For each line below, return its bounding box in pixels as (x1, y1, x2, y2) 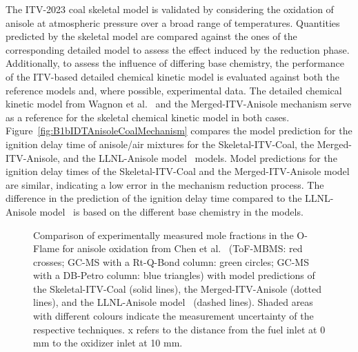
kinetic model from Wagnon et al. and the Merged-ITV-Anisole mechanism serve (6, 96, 352, 111)
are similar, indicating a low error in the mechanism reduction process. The (6, 177, 324, 191)
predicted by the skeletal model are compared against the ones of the (6, 29, 297, 43)
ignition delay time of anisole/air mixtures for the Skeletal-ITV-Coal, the (6, 136, 315, 151)
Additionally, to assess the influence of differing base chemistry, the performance (6, 56, 345, 70)
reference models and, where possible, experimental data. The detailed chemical (6, 83, 342, 97)
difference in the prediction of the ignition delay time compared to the (6, 191, 302, 205)
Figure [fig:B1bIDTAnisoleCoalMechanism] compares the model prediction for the (6, 123, 352, 138)
